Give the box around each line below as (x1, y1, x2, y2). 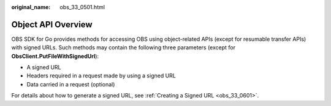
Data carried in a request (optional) (26, 80, 115, 88)
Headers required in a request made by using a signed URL (26, 72, 176, 79)
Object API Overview (11, 19, 93, 30)
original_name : (11, 4, 51, 10)
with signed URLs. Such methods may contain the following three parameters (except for (11, 44, 236, 51)
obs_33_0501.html (59, 4, 105, 10)
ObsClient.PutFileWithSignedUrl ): (11, 52, 99, 60)
